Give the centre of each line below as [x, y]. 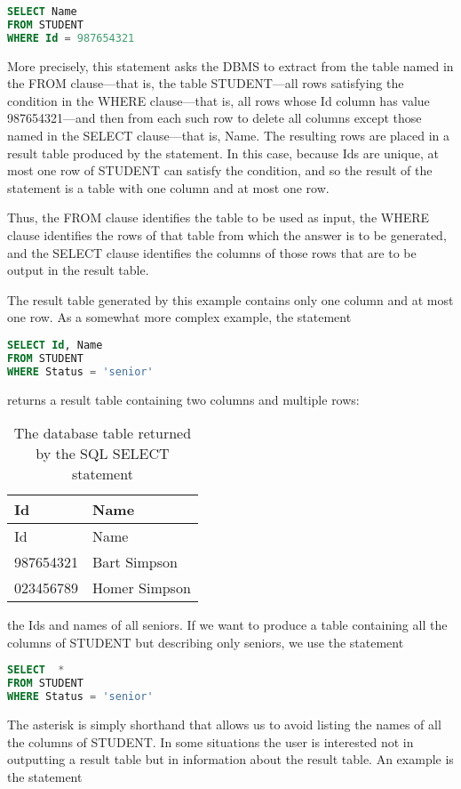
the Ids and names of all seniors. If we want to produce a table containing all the [227, 625]
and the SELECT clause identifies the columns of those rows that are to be [212, 252]
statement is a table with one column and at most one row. [168, 187]
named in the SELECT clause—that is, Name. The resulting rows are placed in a [228, 135]
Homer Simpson [142, 588]
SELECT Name [42, 12]
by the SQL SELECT [103, 454]
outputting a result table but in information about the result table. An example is [230, 759]
